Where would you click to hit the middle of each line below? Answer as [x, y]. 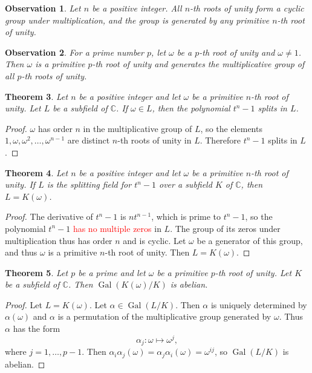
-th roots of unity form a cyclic [247, 8]
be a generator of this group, [250, 240]
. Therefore [220, 140]
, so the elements [231, 128]
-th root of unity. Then [147, 252]
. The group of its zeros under [225, 228]
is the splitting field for [89, 184]
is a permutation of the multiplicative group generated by [164, 316]
